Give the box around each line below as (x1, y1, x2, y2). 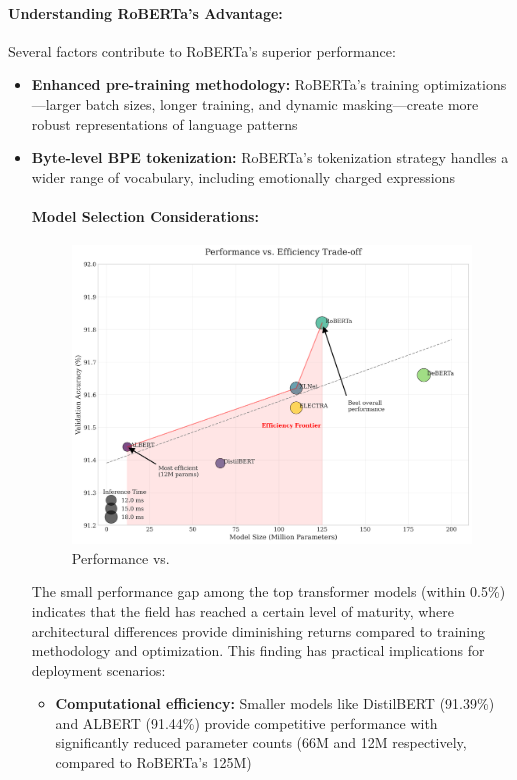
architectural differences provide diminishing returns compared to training (31, 620, 486, 641)
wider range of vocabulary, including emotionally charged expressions (31, 166, 455, 187)
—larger (31, 93, 81, 114)
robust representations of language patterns (31, 113, 298, 134)
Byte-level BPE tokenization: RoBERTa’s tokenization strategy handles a (31, 147, 509, 168)
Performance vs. (71, 547, 170, 568)
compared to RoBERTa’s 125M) (55, 752, 252, 773)
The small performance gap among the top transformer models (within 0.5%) (31, 581, 506, 602)
